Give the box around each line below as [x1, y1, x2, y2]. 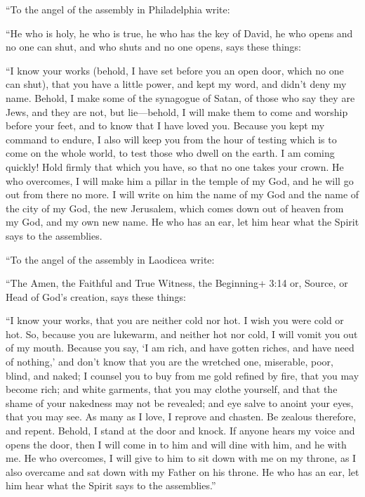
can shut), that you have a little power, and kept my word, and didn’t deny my [6, 77, 347, 91]
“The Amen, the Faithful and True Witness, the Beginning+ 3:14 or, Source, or [6, 276, 348, 290]
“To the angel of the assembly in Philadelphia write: [6, 2, 230, 16]
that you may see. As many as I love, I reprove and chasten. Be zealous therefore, [6, 409, 357, 424]
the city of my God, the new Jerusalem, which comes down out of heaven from [6, 200, 344, 215]
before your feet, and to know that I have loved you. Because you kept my [6, 118, 325, 133]
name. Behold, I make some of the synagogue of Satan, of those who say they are [6, 90, 355, 105]
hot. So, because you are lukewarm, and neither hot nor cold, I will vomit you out [6, 326, 358, 341]
